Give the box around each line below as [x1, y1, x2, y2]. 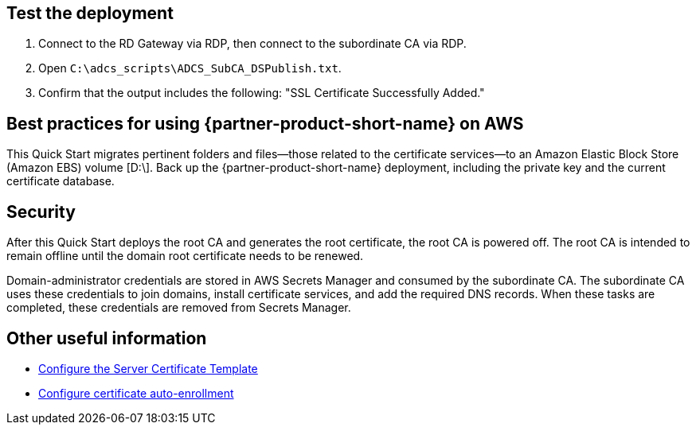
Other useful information [6, 328, 207, 348]
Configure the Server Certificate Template [38, 361, 258, 375]
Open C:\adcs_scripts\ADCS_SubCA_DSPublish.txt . [38, 61, 342, 76]
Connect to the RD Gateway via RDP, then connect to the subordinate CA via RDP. [38, 37, 467, 51]
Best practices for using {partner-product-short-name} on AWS [6, 113, 524, 134]
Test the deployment [6, 3, 174, 23]
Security [6, 201, 76, 222]
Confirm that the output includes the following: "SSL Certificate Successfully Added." [38, 86, 485, 100]
